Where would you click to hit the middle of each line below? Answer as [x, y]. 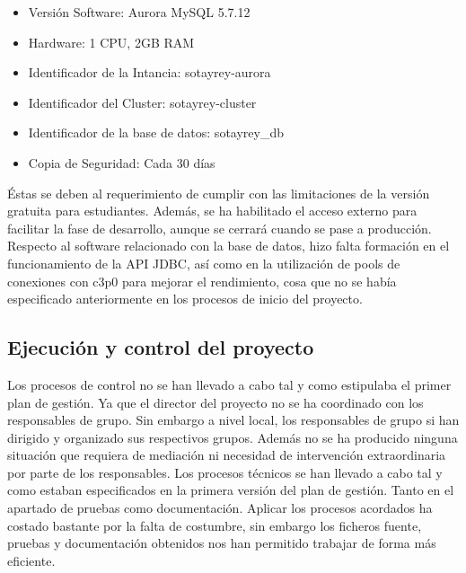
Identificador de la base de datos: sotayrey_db [156, 132]
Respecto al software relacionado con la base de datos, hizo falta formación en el [229, 246]
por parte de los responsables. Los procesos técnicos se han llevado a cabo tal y [225, 472]
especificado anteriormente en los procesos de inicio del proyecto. [185, 299]
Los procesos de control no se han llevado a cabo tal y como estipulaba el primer [229, 384]
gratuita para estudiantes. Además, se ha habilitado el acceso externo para [212, 211]
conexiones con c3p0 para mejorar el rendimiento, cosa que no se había [202, 281]
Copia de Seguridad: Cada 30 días [122, 162]
